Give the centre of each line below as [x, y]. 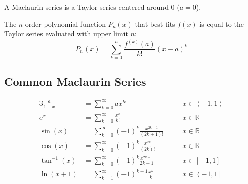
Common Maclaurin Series [75, 81]
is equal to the [222, 24]
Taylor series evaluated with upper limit [66, 34]
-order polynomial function [65, 24]
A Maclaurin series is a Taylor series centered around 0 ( [92, 7]
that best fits [155, 24]
